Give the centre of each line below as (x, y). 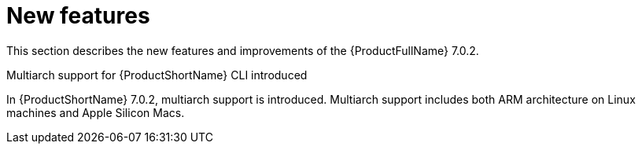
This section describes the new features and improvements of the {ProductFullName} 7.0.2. (243, 50)
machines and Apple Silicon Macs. (96, 112)
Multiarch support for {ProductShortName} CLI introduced (157, 75)
